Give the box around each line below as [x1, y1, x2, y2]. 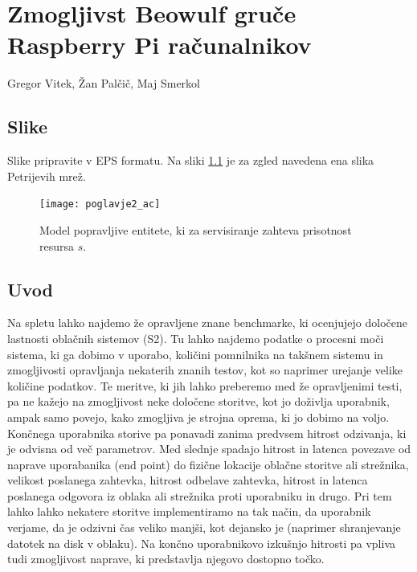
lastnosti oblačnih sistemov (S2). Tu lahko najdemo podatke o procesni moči [7, 329, 384, 346]
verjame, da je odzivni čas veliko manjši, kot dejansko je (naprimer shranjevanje [7, 519, 401, 536]
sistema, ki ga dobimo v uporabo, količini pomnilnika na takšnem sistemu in [7, 345, 383, 362]
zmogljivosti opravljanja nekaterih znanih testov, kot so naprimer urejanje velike [7, 362, 403, 378]
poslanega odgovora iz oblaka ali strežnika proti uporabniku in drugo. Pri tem [7, 487, 392, 504]
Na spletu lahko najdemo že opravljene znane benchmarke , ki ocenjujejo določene [7, 314, 407, 331]
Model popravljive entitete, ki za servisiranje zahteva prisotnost [39, 221, 352, 238]
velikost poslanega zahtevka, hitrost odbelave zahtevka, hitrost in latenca [7, 472, 368, 488]
